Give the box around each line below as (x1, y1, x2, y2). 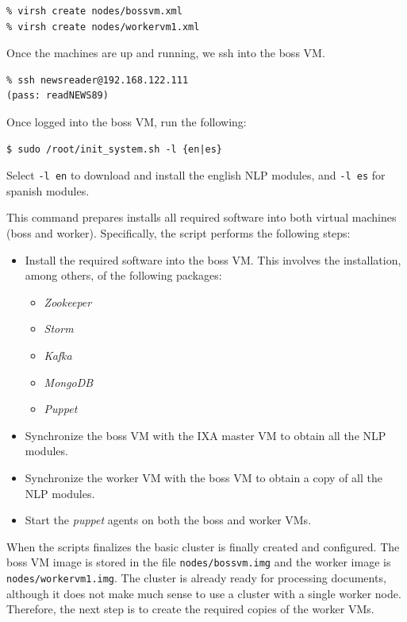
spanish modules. (6, 182, 90, 199)
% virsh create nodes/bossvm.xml (6, 6, 182, 17)
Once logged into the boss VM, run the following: (6, 113, 247, 129)
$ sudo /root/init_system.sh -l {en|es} (6, 143, 223, 155)
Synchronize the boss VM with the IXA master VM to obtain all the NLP (25, 427, 386, 443)
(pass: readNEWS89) (6, 90, 109, 102)
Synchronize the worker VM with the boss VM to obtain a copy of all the (25, 469, 383, 485)
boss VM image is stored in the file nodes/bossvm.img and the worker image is (6, 554, 391, 570)
